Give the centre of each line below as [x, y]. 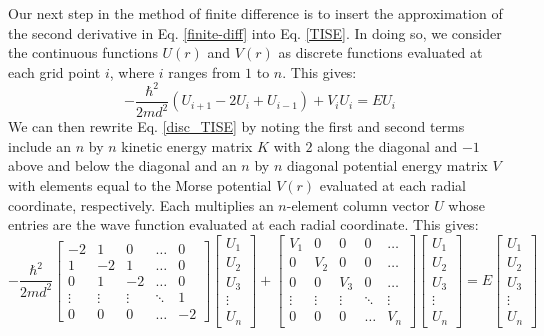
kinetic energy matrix [187, 145]
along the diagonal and [387, 145]
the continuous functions [83, 52]
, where [132, 71]
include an [40, 145]
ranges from [204, 71]
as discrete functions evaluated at [380, 52]
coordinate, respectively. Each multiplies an [141, 204]
